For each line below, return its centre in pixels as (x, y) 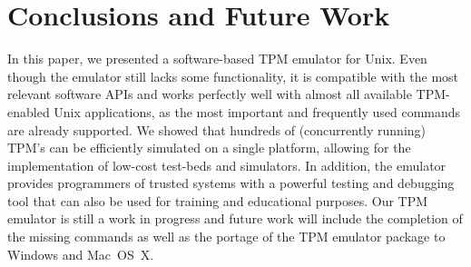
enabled (29, 111)
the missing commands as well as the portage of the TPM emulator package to (226, 237)
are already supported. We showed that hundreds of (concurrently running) (217, 129)
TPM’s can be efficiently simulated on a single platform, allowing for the (209, 148)
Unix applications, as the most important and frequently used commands (257, 111)
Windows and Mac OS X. (81, 254)
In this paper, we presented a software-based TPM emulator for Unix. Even (217, 59)
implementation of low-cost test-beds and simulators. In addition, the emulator (227, 165)
